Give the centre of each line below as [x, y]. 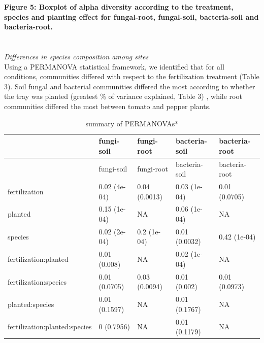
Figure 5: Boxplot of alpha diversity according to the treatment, [119, 7]
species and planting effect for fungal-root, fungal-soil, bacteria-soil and [131, 16]
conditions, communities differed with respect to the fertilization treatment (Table [132, 76]
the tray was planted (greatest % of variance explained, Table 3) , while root [123, 96]
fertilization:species [37, 281]
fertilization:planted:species [50, 327]
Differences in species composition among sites [76, 56]
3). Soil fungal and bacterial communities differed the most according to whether [130, 86]
